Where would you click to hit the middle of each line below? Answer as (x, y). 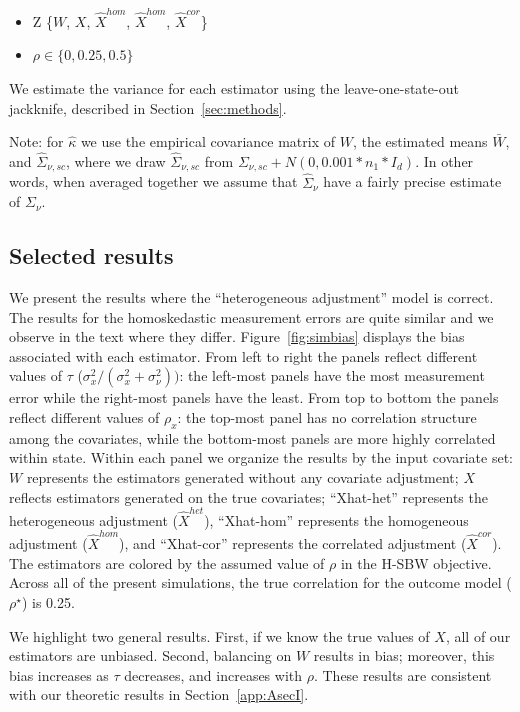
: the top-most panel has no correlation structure (327, 416)
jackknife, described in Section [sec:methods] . (148, 107)
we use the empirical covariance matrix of (207, 141)
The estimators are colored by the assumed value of (167, 562)
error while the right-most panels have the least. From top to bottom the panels (254, 397)
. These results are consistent (402, 674)
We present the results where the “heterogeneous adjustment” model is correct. (251, 296)
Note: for (36, 141)
